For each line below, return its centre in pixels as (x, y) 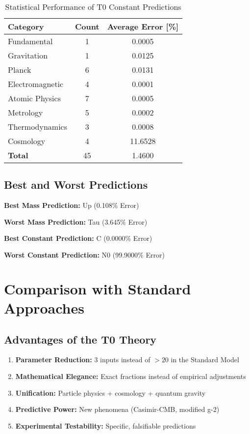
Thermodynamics (38, 127)
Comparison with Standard (98, 288)
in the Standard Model (205, 360)
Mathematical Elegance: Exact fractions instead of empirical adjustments (131, 376)
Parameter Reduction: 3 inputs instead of (83, 360)
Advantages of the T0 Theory (80, 339)
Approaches (44, 307)
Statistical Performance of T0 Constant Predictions (93, 7)
